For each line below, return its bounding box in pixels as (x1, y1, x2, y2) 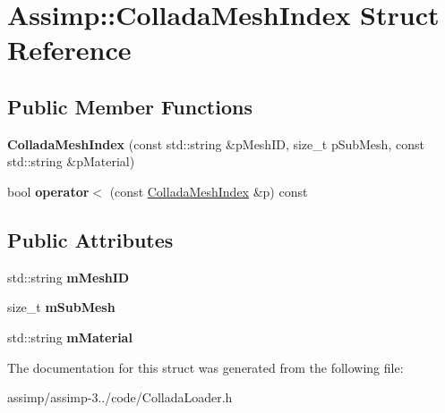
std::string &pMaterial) (7, 152, 135, 171)
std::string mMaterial (7, 327, 133, 346)
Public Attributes (7, 225, 174, 253)
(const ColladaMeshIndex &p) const (109, 181, 308, 200)
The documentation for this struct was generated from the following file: (7, 358, 404, 376)
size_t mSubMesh (7, 298, 116, 316)
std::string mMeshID (7, 267, 130, 286)
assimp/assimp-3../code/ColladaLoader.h (7, 388, 233, 407)
